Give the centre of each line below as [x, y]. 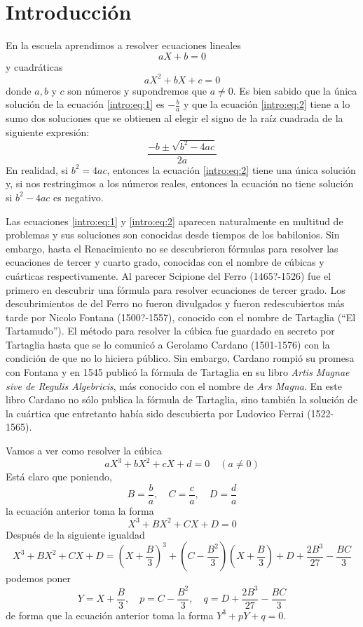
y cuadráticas [34, 66]
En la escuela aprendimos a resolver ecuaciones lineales [123, 45]
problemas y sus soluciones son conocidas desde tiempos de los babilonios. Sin [173, 235]
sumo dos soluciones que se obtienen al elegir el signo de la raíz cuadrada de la [174, 118]
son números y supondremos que [137, 90]
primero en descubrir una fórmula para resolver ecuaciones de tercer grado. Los [176, 289]
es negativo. [78, 197]
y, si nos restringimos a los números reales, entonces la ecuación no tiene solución [180, 183]
